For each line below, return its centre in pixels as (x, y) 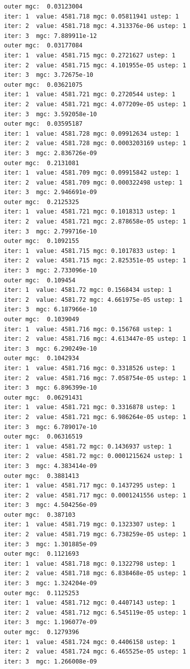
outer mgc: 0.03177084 (43, 46)
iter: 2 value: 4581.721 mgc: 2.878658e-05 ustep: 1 (95, 222)
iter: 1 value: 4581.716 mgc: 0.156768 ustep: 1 (88, 329)
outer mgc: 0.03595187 (43, 124)
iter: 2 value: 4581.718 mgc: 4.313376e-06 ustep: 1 (95, 26)
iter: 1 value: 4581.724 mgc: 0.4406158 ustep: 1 (90, 642)
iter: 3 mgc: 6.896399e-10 (51, 388)
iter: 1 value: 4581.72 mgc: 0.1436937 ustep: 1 (88, 446)
